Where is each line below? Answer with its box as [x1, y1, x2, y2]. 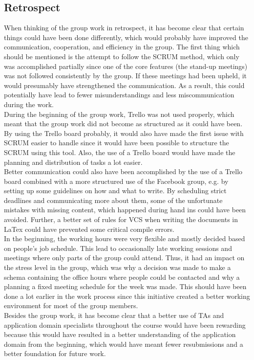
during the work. [4, 99, 54, 109]
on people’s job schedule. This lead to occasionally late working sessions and [4, 243, 232, 253]
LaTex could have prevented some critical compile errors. [4, 224, 174, 234]
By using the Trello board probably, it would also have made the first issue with [4, 128, 244, 138]
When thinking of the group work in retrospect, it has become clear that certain [4, 22, 244, 33]
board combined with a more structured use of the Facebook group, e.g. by [4, 176, 229, 186]
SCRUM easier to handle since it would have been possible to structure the [4, 137, 229, 148]
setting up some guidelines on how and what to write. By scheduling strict [4, 185, 227, 196]
